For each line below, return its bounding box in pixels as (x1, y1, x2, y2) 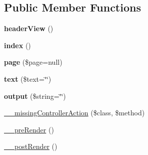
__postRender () (4, 141, 57, 151)
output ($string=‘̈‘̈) (4, 90, 66, 101)
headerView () (4, 23, 53, 34)
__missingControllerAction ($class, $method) (4, 107, 145, 118)
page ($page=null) (4, 57, 62, 67)
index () (4, 40, 31, 50)
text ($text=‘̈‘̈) (4, 73, 51, 84)
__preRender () (4, 124, 54, 134)
